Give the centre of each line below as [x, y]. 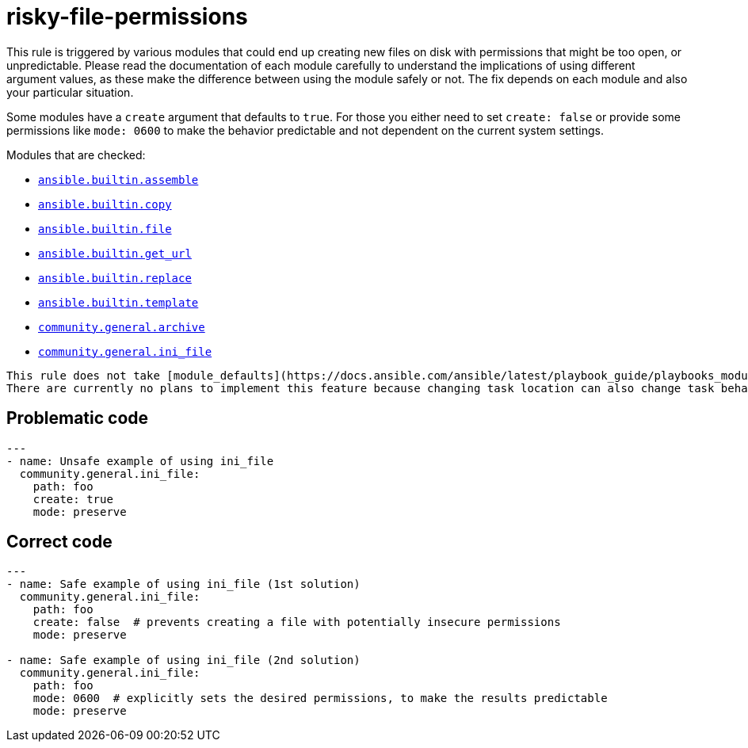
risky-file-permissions [127, 17]
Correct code [59, 542]
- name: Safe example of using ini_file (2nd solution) [183, 660]
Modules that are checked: [76, 155]
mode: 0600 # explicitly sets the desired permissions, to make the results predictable [320, 698]
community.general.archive [122, 327]
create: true [73, 499]
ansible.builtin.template [118, 302]
